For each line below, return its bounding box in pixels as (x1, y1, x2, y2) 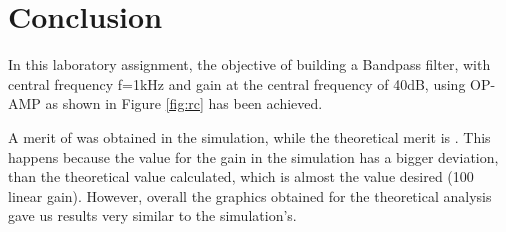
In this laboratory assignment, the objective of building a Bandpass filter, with (8, 54, 491, 75)
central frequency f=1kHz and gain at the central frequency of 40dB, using (8, 73, 466, 94)
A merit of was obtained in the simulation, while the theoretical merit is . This (8, 126, 491, 147)
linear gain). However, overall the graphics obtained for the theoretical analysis (8, 185, 492, 206)
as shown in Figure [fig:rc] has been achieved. (45, 93, 323, 114)
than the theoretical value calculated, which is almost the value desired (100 (8, 166, 474, 187)
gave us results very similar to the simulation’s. (8, 205, 297, 226)
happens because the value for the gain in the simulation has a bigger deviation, (8, 146, 499, 167)
